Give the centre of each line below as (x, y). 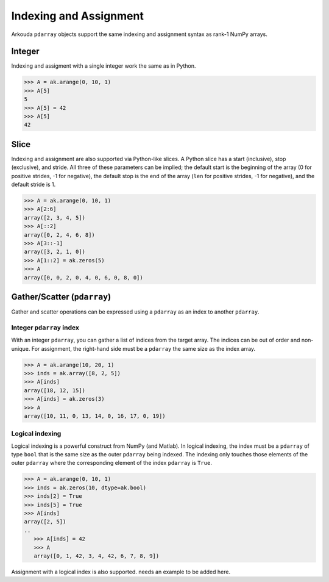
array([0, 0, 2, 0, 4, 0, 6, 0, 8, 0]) (83, 277)
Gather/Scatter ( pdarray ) (61, 297)
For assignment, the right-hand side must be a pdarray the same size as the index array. (143, 348)
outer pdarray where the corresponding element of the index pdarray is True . (112, 463)
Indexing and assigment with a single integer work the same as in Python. (104, 66)
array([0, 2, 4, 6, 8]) (60, 235)
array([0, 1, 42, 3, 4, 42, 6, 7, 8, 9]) (97, 556)
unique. (21, 348)
